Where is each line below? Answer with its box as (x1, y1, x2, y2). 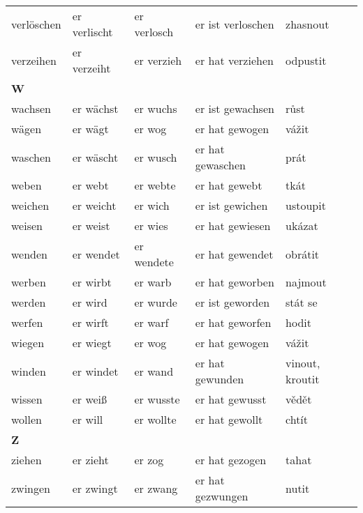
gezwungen (195, 488, 249, 504)
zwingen (11, 480, 51, 496)
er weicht (72, 197, 117, 213)
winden (11, 362, 46, 379)
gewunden (195, 371, 244, 387)
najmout (286, 274, 327, 290)
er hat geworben (195, 274, 274, 290)
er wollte (134, 411, 177, 427)
